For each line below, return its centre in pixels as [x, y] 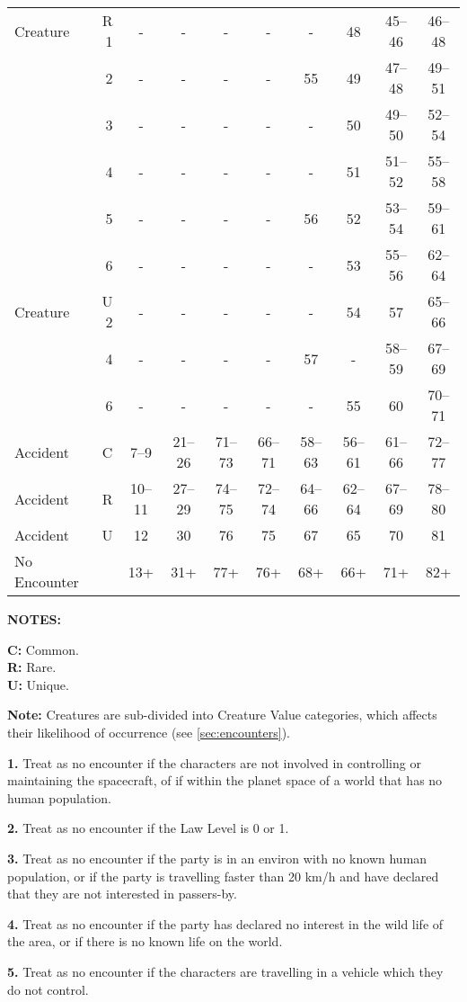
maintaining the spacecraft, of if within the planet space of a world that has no [225, 780]
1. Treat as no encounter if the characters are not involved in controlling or [214, 762]
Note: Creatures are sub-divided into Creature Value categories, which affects [222, 715]
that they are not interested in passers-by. [122, 894]
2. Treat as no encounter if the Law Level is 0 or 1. [148, 828]
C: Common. [43, 649]
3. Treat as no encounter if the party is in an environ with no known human [217, 858]
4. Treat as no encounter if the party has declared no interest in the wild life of [225, 923]
